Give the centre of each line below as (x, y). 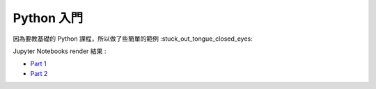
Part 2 (39, 73)
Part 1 (38, 64)
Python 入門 (48, 18)
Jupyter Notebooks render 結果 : (60, 51)
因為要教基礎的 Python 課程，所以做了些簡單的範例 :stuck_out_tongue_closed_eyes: (133, 39)
